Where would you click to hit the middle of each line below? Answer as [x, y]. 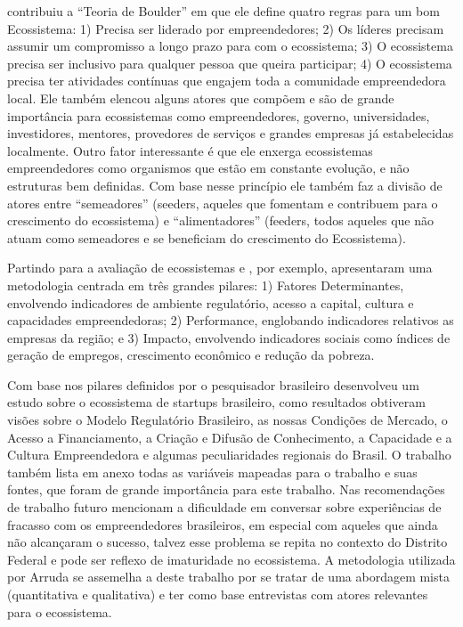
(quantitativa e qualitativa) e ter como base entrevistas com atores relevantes [218, 594]
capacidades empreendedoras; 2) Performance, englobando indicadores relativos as [231, 320]
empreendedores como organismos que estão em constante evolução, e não [208, 168]
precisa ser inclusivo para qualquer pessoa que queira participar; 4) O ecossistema [230, 63]
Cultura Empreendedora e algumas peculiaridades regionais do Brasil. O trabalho [229, 455]
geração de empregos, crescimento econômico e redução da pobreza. [191, 355]
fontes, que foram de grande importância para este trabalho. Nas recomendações [226, 489]
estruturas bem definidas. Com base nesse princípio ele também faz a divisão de [225, 185]
